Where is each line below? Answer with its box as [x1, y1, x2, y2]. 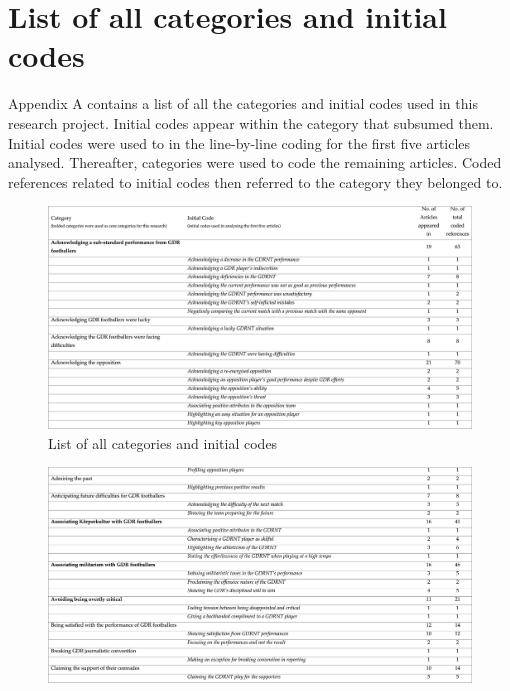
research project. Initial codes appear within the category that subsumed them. [8, 112, 494, 133]
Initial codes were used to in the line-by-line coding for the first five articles [8, 132, 471, 153]
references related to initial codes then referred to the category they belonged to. [8, 171, 503, 192]
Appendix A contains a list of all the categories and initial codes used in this [8, 93, 478, 114]
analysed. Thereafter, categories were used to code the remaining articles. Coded [8, 152, 502, 173]
